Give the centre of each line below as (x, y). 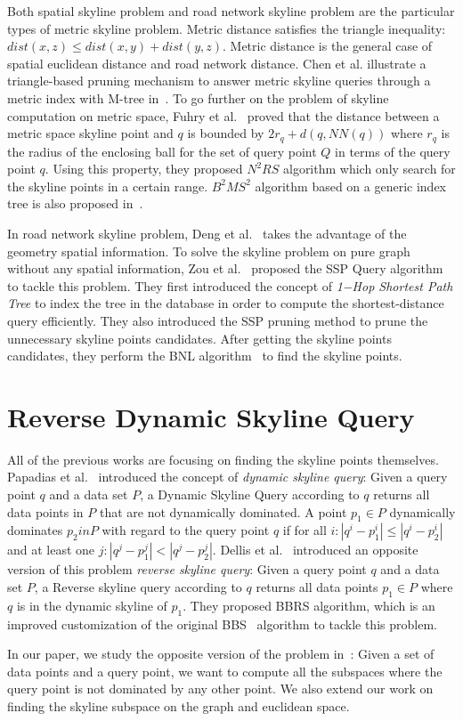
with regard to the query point (186, 530)
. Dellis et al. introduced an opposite (315, 550)
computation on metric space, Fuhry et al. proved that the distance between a (223, 115)
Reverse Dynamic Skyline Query (211, 416)
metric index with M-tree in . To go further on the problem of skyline (198, 97)
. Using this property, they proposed (144, 169)
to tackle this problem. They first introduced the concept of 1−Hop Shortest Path (230, 285)
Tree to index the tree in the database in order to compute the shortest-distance (226, 303)
